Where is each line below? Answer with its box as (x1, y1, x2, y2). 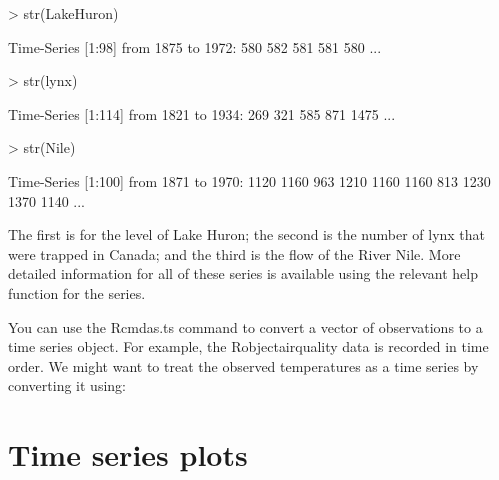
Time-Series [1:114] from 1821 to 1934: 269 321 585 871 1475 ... (8, 103, 396, 124)
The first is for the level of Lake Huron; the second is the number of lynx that (8, 224, 486, 245)
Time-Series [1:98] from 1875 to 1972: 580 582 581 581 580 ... (8, 36, 382, 57)
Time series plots (8, 434, 248, 475)
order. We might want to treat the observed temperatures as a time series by (8, 355, 479, 376)
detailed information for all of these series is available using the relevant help (8, 263, 478, 284)
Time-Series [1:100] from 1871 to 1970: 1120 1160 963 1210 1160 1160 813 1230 (8, 170, 491, 191)
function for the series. (8, 282, 146, 303)
